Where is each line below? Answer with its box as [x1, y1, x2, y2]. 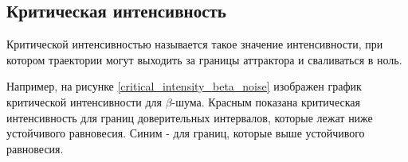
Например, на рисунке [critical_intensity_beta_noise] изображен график [6, 78, 362, 94]
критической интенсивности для [6, 93, 162, 110]
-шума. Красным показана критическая [171, 93, 360, 110]
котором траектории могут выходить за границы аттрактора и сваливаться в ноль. [6, 51, 402, 67]
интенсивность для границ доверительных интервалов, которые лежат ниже [6, 109, 373, 125]
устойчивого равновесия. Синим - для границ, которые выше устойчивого [6, 125, 365, 141]
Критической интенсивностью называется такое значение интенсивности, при [6, 36, 383, 52]
